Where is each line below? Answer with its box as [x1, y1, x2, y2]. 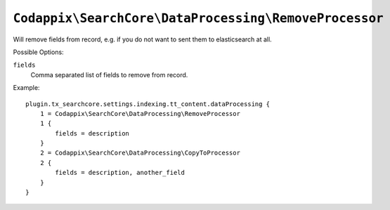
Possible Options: [13, 48, 64, 56]
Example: [13, 84, 40, 92]
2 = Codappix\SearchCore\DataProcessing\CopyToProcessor [39, 149, 240, 157]
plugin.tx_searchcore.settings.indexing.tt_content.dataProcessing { [25, 100, 271, 108]
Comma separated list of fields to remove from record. [30, 70, 188, 79]
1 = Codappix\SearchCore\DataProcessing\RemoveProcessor [39, 110, 240, 117]
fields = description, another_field [55, 169, 186, 177]
